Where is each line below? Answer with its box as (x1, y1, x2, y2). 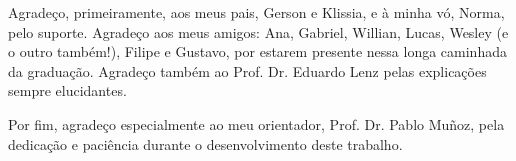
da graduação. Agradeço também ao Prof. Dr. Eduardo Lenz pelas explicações (8, 60, 487, 81)
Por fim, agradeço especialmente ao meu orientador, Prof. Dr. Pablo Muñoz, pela (8, 113, 505, 134)
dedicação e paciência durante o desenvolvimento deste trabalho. (8, 133, 403, 154)
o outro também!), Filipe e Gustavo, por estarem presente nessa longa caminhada (8, 41, 507, 62)
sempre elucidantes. (8, 80, 127, 101)
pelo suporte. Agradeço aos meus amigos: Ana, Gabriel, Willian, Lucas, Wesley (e (8, 21, 509, 42)
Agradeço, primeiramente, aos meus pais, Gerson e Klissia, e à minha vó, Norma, (8, 2, 505, 22)
